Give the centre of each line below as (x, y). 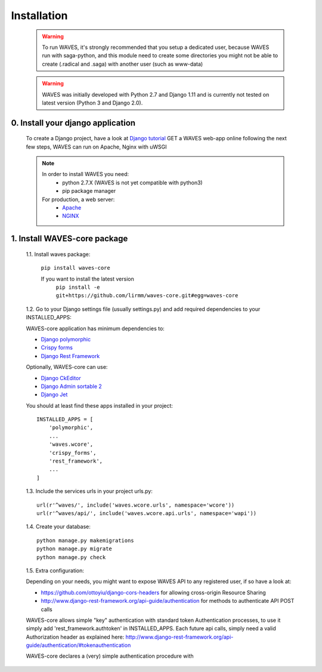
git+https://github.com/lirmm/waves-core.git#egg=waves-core (147, 296)
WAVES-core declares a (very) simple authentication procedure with (110, 656)
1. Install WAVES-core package (69, 239)
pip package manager (89, 191)
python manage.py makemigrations (85, 540)
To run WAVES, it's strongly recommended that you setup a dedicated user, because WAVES (156, 47)
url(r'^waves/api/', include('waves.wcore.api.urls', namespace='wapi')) (147, 513)
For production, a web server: (78, 199)
